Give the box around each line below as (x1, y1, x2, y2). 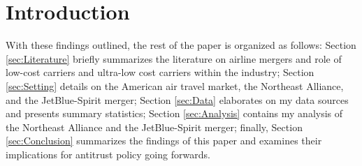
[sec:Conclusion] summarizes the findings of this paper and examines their (6, 133, 322, 148)
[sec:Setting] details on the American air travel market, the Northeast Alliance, (6, 78, 344, 93)
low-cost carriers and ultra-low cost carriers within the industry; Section (6, 65, 314, 80)
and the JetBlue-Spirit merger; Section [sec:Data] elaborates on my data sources (6, 92, 349, 107)
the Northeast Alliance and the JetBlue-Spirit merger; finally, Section (6, 119, 303, 134)
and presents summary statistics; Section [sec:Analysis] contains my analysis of (6, 106, 343, 121)
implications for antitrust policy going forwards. (6, 146, 210, 161)
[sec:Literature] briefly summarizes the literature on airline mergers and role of (6, 51, 342, 66)
